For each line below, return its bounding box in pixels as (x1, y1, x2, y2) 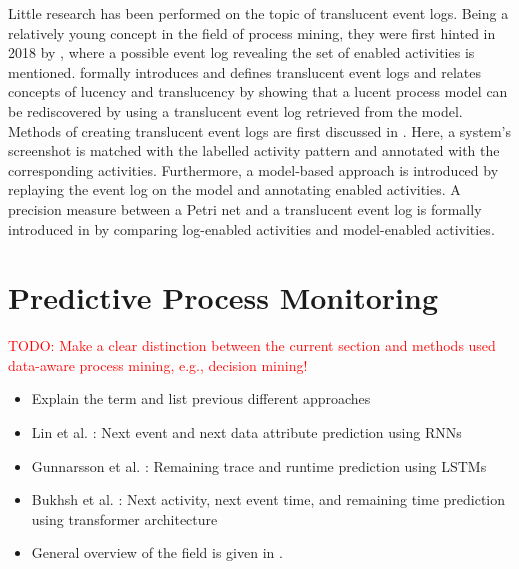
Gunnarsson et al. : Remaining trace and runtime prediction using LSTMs (31, 455, 487, 476)
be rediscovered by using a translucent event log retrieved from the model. (8, 100, 463, 121)
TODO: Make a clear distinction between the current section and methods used (8, 335, 496, 356)
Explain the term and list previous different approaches (31, 388, 371, 409)
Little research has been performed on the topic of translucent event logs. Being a (8, 3, 509, 23)
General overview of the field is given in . (31, 542, 283, 563)
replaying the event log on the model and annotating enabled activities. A (8, 179, 461, 200)
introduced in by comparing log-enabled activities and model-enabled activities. (8, 218, 495, 239)
